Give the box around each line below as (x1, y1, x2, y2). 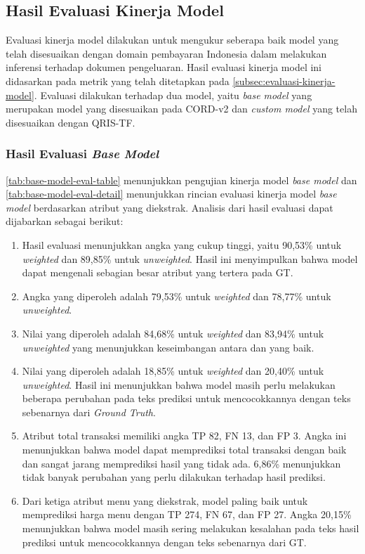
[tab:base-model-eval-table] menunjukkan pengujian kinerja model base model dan (6, 172, 357, 187)
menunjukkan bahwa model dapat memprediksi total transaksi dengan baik (22, 442, 347, 457)
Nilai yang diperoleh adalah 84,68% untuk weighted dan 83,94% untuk (22, 326, 324, 340)
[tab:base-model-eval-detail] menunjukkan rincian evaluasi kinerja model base (6, 186, 337, 201)
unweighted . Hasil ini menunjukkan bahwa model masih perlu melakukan (22, 377, 336, 392)
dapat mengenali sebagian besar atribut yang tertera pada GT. (22, 265, 293, 280)
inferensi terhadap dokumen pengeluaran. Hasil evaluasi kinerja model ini (6, 60, 322, 75)
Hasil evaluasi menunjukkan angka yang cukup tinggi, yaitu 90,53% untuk (22, 237, 342, 252)
